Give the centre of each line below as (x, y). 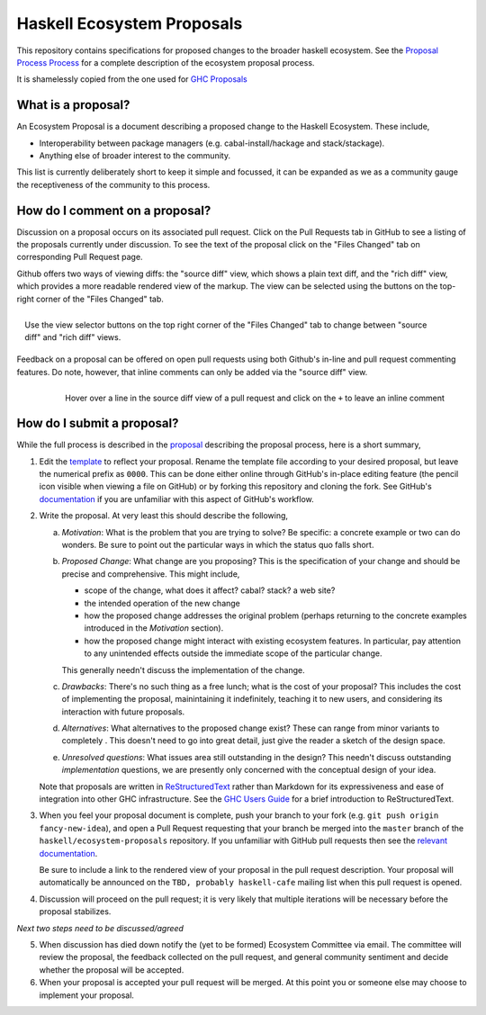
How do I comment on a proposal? (114, 210)
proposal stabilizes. (75, 912)
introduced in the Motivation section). (154, 628)
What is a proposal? (73, 105)
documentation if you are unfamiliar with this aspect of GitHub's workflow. (176, 499)
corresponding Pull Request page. (80, 257)
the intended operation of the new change (162, 603)
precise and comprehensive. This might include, (151, 574)
